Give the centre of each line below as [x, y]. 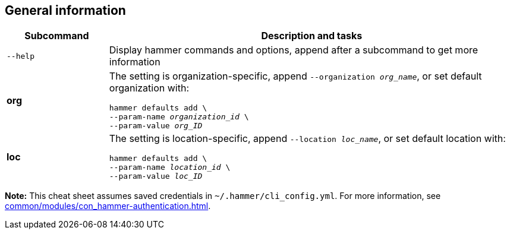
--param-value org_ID [156, 126]
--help [21, 56]
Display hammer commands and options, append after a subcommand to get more [294, 50]
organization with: [149, 88]
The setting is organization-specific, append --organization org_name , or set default [295, 76]
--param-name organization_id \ [179, 117]
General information [65, 10]
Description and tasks [312, 36]
